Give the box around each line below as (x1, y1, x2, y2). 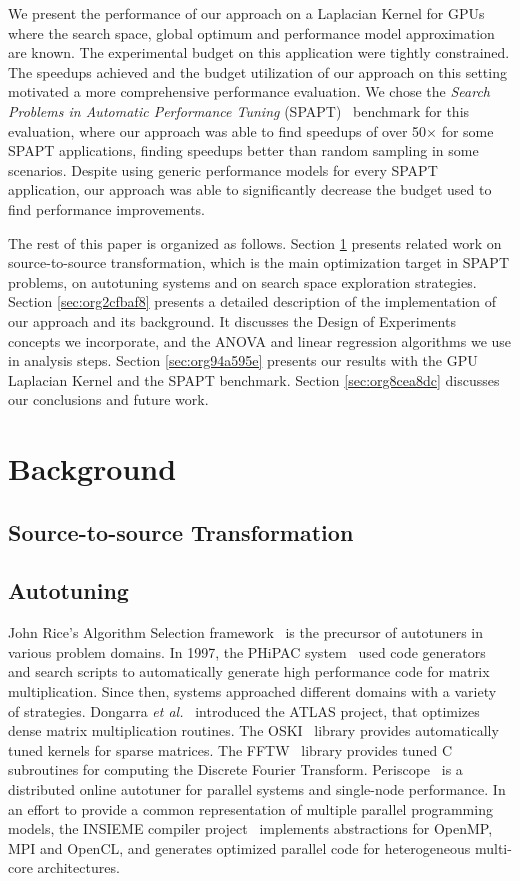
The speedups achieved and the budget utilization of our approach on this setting (8, 61, 507, 82)
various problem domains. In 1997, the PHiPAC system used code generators (8, 641, 486, 662)
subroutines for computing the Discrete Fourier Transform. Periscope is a (8, 759, 463, 780)
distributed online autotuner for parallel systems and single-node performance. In (8, 778, 506, 799)
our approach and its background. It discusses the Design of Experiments (8, 310, 456, 331)
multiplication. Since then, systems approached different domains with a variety (8, 681, 497, 702)
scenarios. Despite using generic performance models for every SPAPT (8, 159, 438, 180)
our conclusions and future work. (8, 389, 209, 410)
